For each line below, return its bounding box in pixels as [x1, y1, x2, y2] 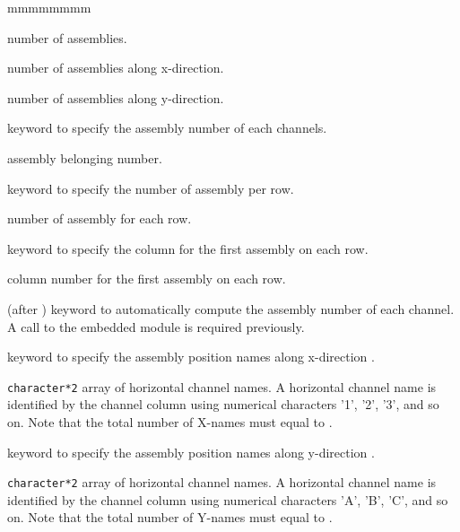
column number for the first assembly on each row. [7, 269, 286, 288]
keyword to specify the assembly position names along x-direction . [7, 347, 375, 366]
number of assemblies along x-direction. [7, 58, 224, 77]
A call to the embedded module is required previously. [7, 317, 305, 336]
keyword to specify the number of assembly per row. [7, 179, 294, 197]
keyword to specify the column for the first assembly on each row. [7, 239, 369, 257]
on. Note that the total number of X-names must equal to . [7, 412, 333, 431]
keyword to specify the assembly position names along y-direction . [7, 442, 375, 461]
